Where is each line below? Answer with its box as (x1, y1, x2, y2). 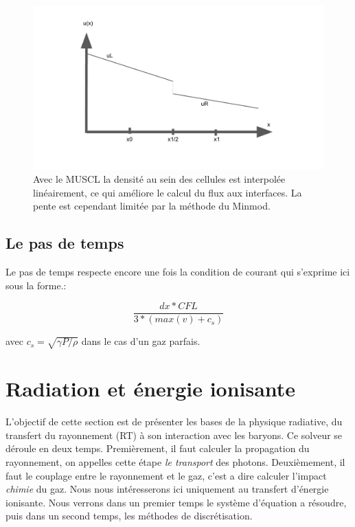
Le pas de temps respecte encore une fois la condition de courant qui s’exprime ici (5, 265, 350, 279)
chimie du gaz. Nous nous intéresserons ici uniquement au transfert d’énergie (5, 482, 329, 496)
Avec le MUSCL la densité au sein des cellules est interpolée (33, 172, 286, 186)
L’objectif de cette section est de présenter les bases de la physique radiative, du (5, 414, 343, 429)
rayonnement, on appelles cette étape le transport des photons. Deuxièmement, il (5, 455, 345, 469)
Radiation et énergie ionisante (5, 374, 296, 403)
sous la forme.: (5, 278, 67, 292)
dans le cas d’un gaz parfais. (81, 334, 201, 348)
